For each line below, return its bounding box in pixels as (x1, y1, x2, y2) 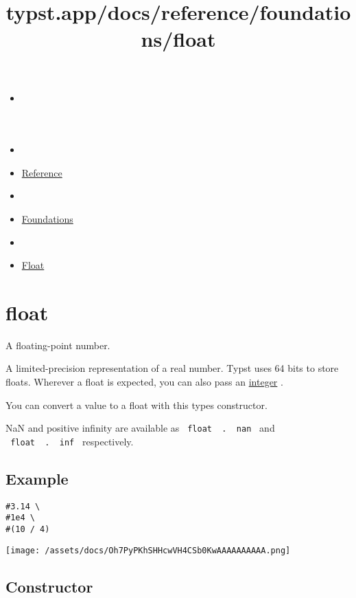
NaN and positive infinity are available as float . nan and (5, 421, 275, 435)
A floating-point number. (5, 337, 110, 352)
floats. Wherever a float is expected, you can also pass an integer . (5, 375, 283, 389)
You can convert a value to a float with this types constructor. (5, 397, 268, 412)
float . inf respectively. (10, 434, 134, 448)
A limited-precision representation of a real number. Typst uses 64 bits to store (5, 361, 339, 375)
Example (5, 467, 69, 489)
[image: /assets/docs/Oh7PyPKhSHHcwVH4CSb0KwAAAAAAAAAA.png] (5, 545, 291, 555)
